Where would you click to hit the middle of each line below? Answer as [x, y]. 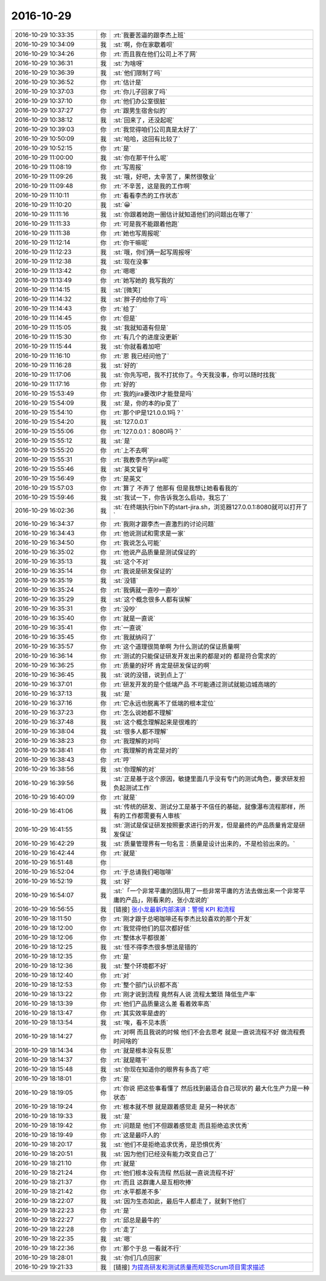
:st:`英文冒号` [132, 469]
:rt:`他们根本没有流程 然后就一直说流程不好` [174, 1173]
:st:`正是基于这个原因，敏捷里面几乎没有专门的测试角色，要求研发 [206, 779]
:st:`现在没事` [132, 262]
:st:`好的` [126, 365]
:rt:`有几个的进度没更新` [146, 337]
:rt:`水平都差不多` [137, 1192]
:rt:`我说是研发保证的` [143, 571]
